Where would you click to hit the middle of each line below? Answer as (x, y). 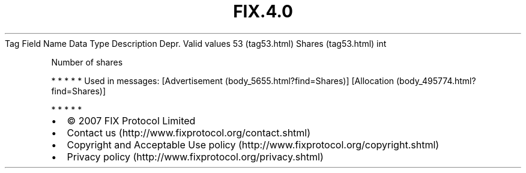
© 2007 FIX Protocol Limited (131, 120)
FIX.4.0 (263, 11)
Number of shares (87, 62)
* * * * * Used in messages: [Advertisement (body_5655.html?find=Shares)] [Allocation (223, 80)
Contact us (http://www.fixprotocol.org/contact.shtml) (189, 132)
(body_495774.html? (436, 80)
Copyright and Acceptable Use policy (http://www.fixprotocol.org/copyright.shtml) (253, 144)
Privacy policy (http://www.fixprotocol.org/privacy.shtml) (195, 156)
